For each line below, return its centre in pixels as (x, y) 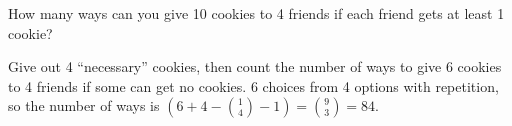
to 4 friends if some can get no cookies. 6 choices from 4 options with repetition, (253, 85)
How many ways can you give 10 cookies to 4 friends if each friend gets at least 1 (256, 13)
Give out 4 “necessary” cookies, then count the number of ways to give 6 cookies (255, 66)
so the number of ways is (84, 105)
